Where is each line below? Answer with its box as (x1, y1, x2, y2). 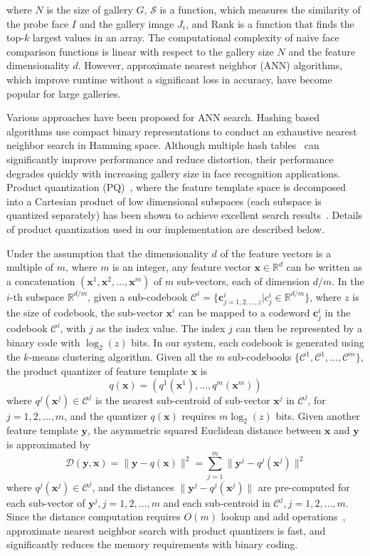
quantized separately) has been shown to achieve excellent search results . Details (6, 207, 363, 222)
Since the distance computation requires (6, 509, 181, 524)
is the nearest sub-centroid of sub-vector (95, 392, 270, 407)
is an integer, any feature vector (112, 259, 251, 274)
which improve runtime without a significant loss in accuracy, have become (6, 71, 332, 86)
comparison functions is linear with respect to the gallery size (6, 43, 274, 58)
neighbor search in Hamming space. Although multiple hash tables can (6, 138, 319, 153)
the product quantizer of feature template (6, 363, 188, 378)
